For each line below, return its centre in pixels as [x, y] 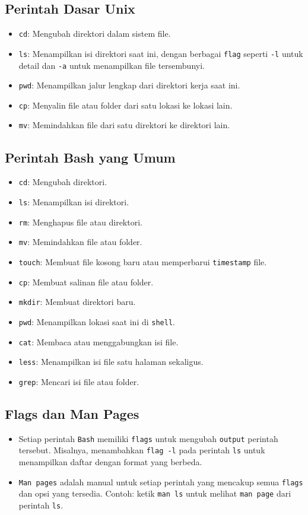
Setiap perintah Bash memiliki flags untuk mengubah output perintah [148, 438]
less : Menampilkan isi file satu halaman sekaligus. [111, 362]
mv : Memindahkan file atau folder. [80, 242]
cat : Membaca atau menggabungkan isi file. [99, 341]
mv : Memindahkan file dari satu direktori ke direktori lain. [124, 125]
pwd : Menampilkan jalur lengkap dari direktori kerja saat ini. [129, 85]
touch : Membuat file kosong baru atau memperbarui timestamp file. [143, 261]
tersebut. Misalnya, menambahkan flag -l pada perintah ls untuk [142, 450]
